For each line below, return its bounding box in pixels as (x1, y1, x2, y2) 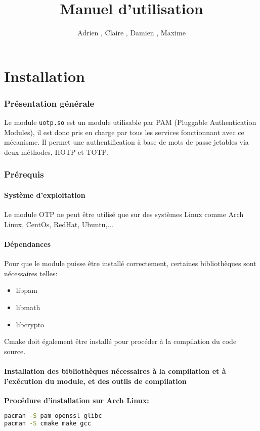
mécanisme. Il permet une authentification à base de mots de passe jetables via (4, 137, 249, 147)
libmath (16, 301, 40, 312)
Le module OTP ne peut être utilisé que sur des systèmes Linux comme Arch (4, 209, 244, 220)
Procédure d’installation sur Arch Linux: (4, 395, 149, 405)
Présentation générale (4, 97, 95, 109)
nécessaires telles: (4, 268, 58, 278)
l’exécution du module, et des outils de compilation (4, 375, 187, 386)
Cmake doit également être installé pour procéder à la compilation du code (4, 336, 237, 347)
